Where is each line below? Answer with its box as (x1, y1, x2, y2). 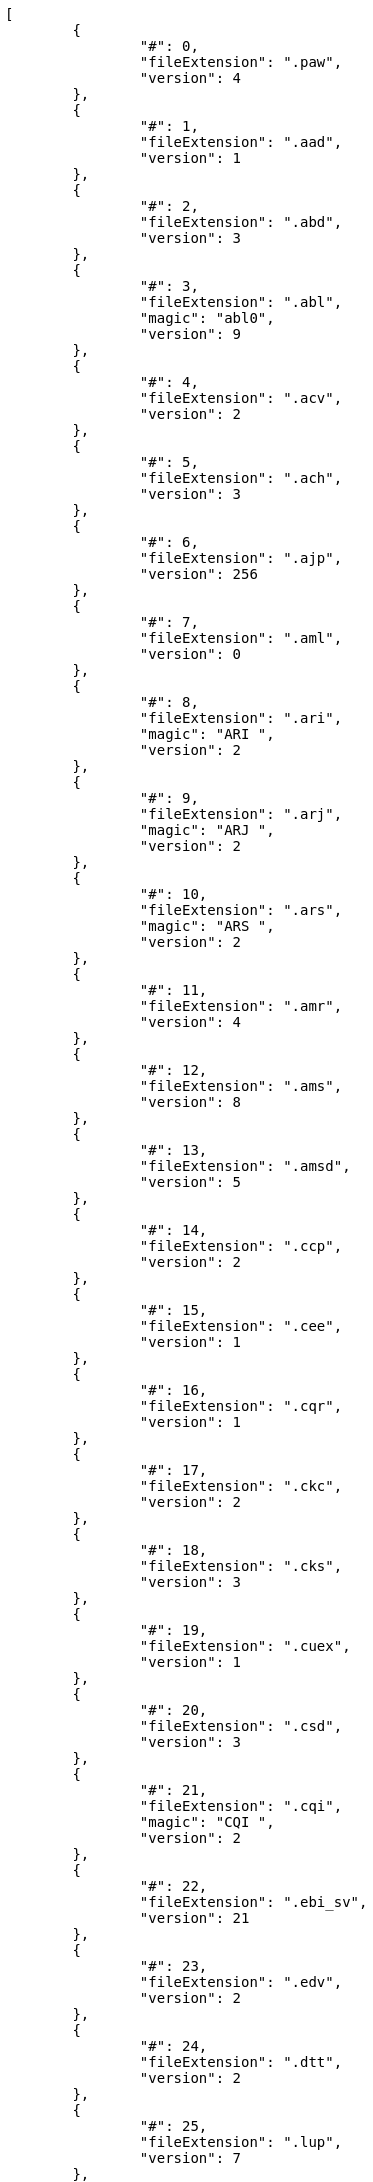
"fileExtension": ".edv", (139, 1974, 343, 1990)
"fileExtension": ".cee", (139, 1318, 343, 1334)
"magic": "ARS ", (139, 918, 275, 934)
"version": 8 (139, 1094, 242, 1110)
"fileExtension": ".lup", (139, 2134, 343, 2150)
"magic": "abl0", (139, 310, 275, 326)
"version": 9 (139, 326, 242, 342)
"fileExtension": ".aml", (139, 630, 343, 646)
